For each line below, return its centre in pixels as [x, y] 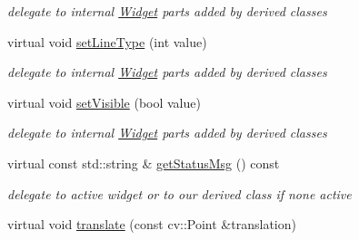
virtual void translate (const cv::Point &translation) [152, 224]
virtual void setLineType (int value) [107, 41]
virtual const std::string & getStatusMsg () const [144, 163]
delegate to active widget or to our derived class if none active [179, 193]
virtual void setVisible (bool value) [104, 102]
